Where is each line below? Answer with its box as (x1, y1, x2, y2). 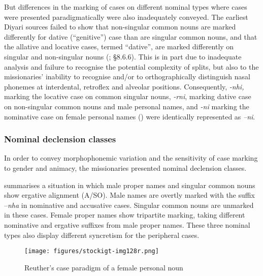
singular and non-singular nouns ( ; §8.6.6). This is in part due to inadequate (4, 51, 242, 62)
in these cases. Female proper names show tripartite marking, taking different (4, 209, 245, 220)
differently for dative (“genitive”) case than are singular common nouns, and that (4, 31, 257, 42)
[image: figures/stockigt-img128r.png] (24, 248, 159, 255)
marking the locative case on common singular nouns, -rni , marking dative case (4, 91, 251, 102)
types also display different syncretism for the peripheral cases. (4, 229, 200, 240)
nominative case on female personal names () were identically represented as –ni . (4, 111, 255, 121)
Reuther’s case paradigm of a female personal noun (24, 262, 183, 272)
